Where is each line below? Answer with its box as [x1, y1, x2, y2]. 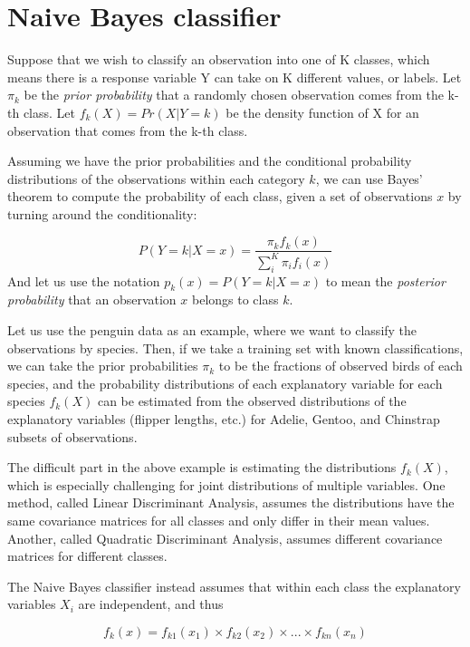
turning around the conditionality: [7, 204, 197, 223]
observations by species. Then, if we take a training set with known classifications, [7, 338, 464, 357]
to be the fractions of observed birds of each [218, 356, 463, 375]
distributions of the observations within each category [7, 169, 305, 188]
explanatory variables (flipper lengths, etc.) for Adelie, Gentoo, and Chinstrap [7, 410, 440, 429]
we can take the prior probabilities [7, 356, 198, 375]
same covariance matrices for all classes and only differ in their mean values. [7, 511, 430, 529]
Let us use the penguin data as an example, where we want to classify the [7, 321, 417, 340]
